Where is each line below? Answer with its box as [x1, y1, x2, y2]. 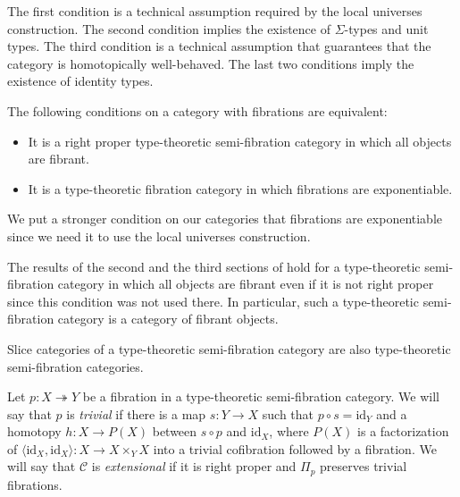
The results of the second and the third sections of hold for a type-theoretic [7, 257, 421, 275]
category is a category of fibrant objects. [57, 309, 279, 328]
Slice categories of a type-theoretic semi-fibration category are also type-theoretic [7, 339, 451, 358]
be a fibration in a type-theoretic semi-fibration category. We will [82, 387, 439, 406]
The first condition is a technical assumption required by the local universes [7, 2, 422, 20]
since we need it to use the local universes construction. [7, 226, 311, 245]
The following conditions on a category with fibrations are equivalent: [7, 101, 388, 120]
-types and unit [344, 19, 429, 38]
